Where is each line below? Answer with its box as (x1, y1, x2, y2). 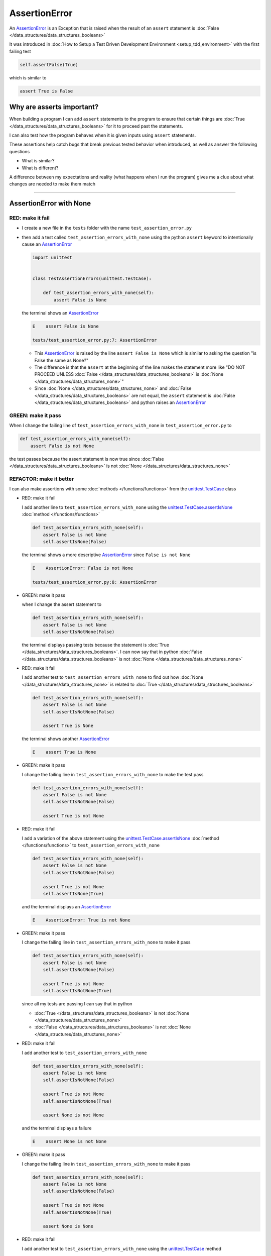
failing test (9, 48, 31, 54)
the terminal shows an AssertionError (22, 309, 99, 316)
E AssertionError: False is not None (32, 565, 133, 571)
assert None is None (43, 1223, 94, 1229)
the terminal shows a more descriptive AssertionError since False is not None (22, 552, 191, 558)
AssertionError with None (9, 199, 91, 208)
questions (9, 148, 30, 154)
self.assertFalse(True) (20, 62, 79, 67)
